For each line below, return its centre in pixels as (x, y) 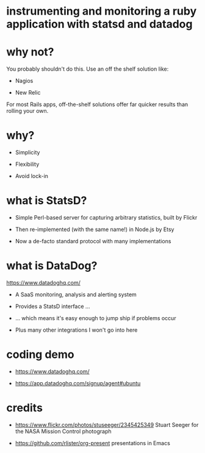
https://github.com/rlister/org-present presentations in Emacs (93, 443)
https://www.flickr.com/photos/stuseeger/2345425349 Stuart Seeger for (107, 424)
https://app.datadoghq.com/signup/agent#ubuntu (78, 383)
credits (24, 408)
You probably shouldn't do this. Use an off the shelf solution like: (88, 69)
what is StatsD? (47, 201)
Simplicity (27, 152)
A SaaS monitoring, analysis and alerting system (76, 294)
